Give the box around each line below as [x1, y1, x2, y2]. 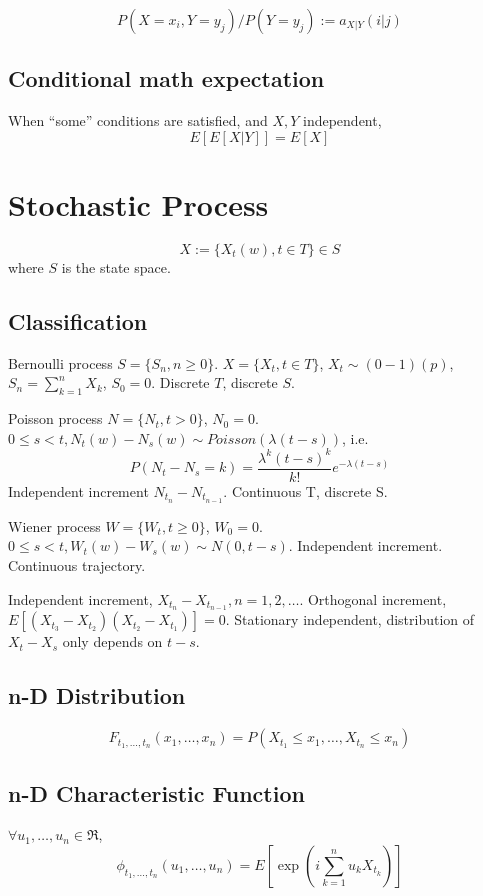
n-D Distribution [8, 680, 186, 711]
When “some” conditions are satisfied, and [8, 110, 268, 131]
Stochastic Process [8, 183, 269, 224]
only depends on [62, 631, 163, 652]
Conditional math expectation [8, 63, 325, 94]
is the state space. [61, 256, 171, 277]
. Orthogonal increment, [299, 588, 447, 609]
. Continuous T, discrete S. [223, 480, 388, 501]
